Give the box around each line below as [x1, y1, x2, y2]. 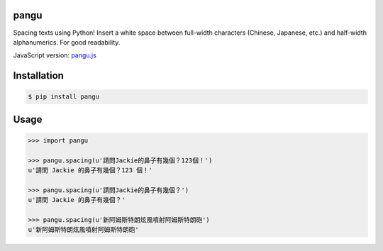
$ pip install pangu [28, 93, 99, 101]
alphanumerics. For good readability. [13, 38, 121, 46]
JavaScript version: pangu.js [13, 51, 97, 60]
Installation [13, 69, 64, 82]
